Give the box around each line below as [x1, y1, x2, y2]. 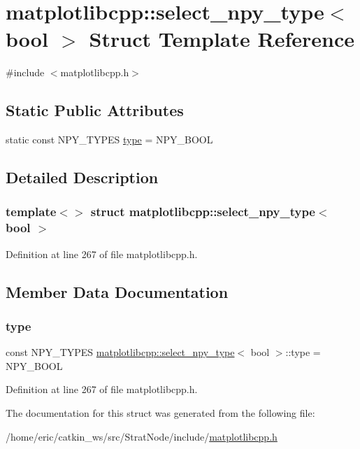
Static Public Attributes [6, 99, 184, 121]
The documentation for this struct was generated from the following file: [6, 406, 315, 420]
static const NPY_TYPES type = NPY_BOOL [6, 132, 213, 147]
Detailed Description [6, 166, 159, 188]
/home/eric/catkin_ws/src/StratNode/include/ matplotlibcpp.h [6, 429, 278, 443]
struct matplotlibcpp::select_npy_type [90, 203, 315, 220]
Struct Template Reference [89, 24, 354, 53]
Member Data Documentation [6, 280, 229, 302]
